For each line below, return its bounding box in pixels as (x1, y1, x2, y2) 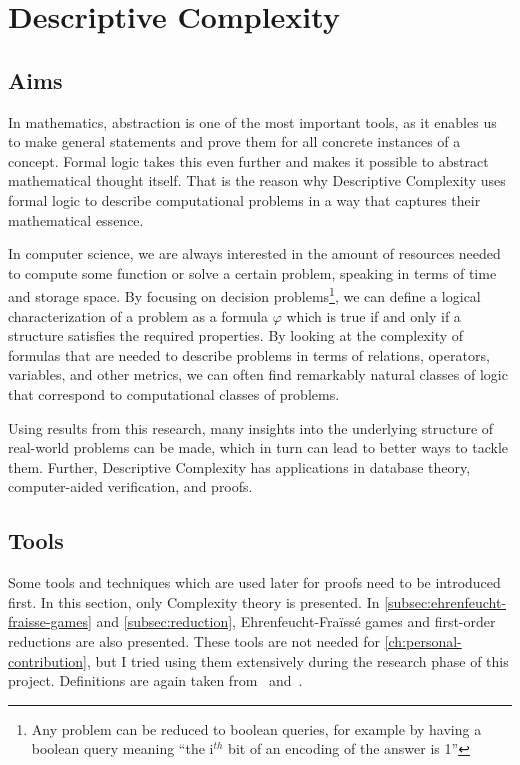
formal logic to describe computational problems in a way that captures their (8, 189, 481, 210)
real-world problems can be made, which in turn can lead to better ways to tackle (8, 437, 509, 458)
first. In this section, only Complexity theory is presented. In (8, 591, 380, 612)
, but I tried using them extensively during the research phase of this (87, 650, 509, 671)
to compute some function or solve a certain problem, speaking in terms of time (8, 262, 497, 283)
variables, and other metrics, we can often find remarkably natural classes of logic (8, 364, 508, 385)
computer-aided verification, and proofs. (8, 476, 253, 497)
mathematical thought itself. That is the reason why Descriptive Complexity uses (8, 170, 506, 191)
